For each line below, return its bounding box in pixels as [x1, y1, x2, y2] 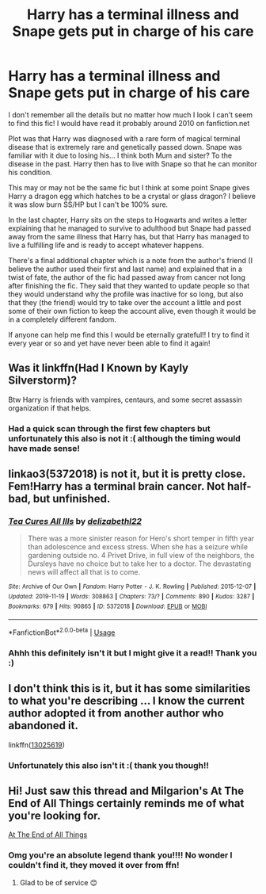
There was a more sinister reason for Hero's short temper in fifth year [27, 533, 255, 544]
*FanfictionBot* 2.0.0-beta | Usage [8, 626, 116, 637]
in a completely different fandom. [8, 315, 116, 324]
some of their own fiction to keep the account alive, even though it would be [8, 306, 256, 315]
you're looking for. [8, 809, 101, 823]
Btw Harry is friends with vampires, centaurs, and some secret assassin [8, 395, 243, 404]
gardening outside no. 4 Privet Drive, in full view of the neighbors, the [27, 551, 255, 560]
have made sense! [8, 442, 81, 453]
